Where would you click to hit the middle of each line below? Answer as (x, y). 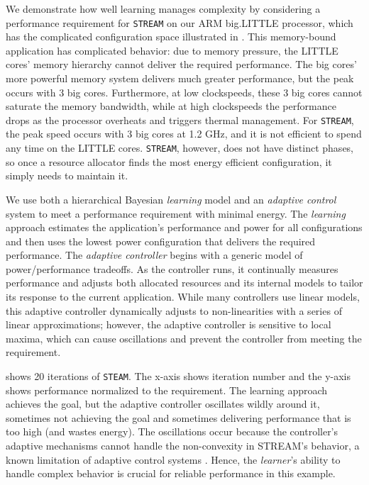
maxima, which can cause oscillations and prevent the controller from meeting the (184, 338)
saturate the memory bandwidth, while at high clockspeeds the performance (171, 106)
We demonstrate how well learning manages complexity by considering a (163, 9)
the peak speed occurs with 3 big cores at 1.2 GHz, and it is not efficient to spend (184, 134)
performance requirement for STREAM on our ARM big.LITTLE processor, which (180, 22)
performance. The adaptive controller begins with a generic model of (154, 255)
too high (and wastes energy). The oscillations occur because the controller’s (172, 431)
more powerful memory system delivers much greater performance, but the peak (180, 78)
